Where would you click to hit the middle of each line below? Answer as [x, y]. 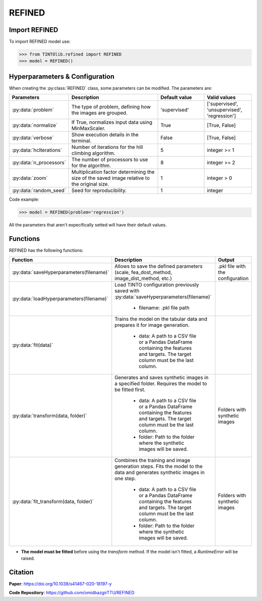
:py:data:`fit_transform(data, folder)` [53, 501]
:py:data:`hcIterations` [37, 150]
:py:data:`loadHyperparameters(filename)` [60, 298]
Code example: [24, 199]
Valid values [221, 97]
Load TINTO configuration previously [157, 285]
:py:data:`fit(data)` [33, 345]
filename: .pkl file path [164, 308]
